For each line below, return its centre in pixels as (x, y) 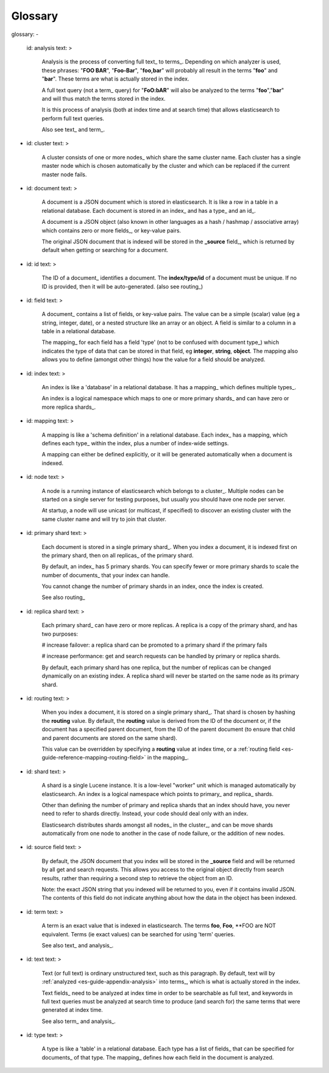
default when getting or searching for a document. (105, 250)
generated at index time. (72, 1010)
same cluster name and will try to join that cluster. (104, 519)
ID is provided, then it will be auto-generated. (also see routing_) (122, 286)
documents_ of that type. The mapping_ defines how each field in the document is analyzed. (158, 1057)
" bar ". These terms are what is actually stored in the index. (115, 79)
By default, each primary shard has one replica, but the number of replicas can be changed (156, 667)
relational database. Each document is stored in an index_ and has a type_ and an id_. (149, 210)
